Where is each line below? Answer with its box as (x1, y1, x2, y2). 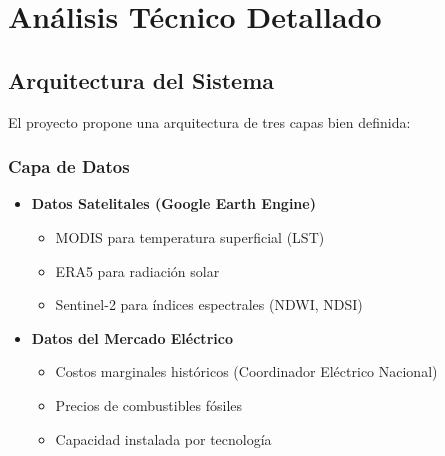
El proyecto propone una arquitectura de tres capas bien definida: (8, 111, 411, 132)
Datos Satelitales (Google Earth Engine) (31, 193, 316, 214)
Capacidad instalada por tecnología (55, 428, 272, 449)
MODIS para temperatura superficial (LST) (55, 226, 325, 247)
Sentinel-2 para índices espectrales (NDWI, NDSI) (55, 294, 363, 315)
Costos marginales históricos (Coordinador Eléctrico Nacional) (55, 361, 438, 382)
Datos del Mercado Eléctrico (31, 327, 233, 348)
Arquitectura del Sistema (8, 64, 274, 95)
